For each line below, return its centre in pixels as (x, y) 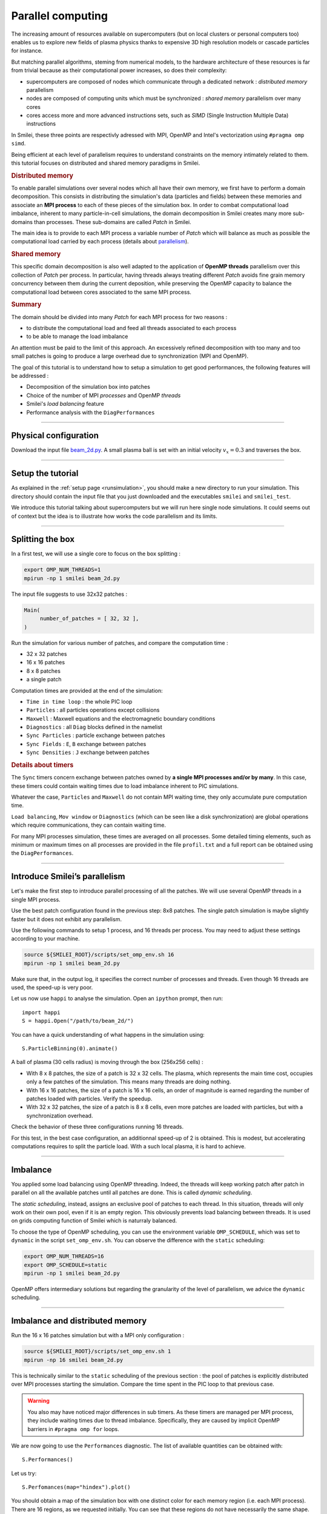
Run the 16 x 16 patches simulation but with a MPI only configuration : (98, 1335)
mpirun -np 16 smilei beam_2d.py (74, 1360)
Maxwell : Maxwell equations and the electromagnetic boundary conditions (121, 718)
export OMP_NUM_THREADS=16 (64, 1256)
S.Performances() (48, 1460)
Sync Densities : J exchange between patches (88, 752)
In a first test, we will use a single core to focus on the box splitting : (96, 554)
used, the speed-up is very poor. (52, 988)
